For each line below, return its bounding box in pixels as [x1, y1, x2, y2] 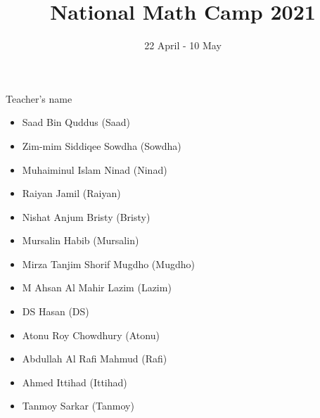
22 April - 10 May [144, 38, 222, 53]
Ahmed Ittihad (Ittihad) [22, 374, 127, 389]
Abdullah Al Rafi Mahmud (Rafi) [22, 351, 167, 366]
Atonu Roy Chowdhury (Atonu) [22, 327, 160, 342]
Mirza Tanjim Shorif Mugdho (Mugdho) [22, 256, 195, 271]
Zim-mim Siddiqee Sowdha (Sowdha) [22, 138, 181, 153]
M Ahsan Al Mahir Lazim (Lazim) [22, 280, 172, 295]
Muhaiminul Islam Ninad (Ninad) [22, 162, 167, 177]
